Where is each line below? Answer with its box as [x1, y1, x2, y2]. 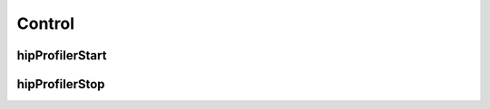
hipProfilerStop [16, 77, 105, 92]
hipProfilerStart [16, 48, 107, 63]
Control [16, 14, 75, 33]
